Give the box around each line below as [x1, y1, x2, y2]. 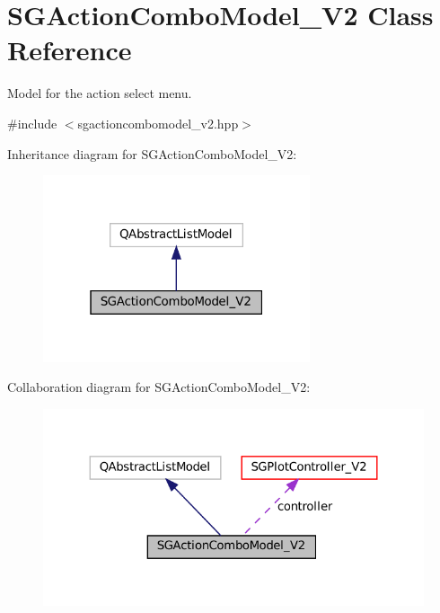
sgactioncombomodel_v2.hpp [77, 113, 239, 132]
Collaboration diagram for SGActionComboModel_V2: [7, 378, 311, 396]
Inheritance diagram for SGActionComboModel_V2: [7, 144, 297, 163]
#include [7, 113, 57, 132]
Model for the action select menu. [7, 84, 192, 102]
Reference [7, 31, 132, 68]
